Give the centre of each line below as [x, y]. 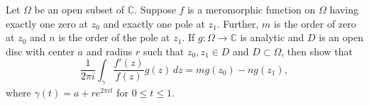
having [344, 9]
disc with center [40, 51]
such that [164, 51]
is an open [341, 37]
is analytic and [272, 37]
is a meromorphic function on [252, 9]
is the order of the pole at [114, 37]
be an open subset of [79, 9]
